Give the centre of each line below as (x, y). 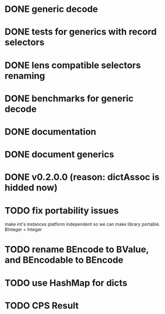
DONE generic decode (51, 9)
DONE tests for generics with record (81, 32)
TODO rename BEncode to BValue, (77, 250)
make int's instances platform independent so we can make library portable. (82, 224)
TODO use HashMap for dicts (66, 283)
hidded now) (31, 188)
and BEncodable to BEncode (64, 260)
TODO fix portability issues (62, 210)
